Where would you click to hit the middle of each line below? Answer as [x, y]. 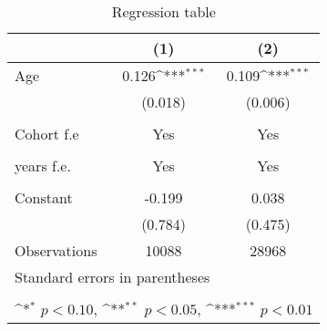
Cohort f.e [47, 134]
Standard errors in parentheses [112, 277]
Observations [56, 250]
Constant [44, 197]
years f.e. [43, 165]
